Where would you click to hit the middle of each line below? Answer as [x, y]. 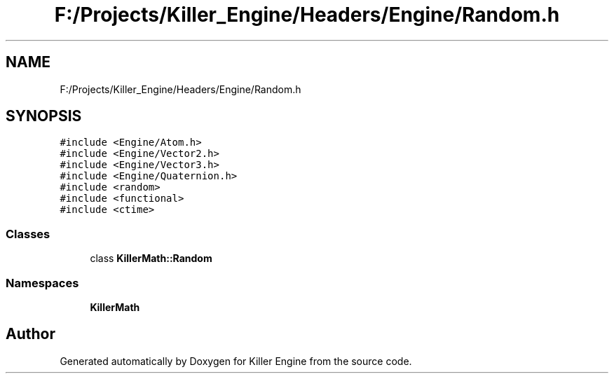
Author [30, 334]
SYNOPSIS [44, 116]
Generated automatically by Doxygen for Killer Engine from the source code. [236, 361]
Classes [28, 234]
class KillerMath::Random [151, 259]
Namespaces [42, 283]
